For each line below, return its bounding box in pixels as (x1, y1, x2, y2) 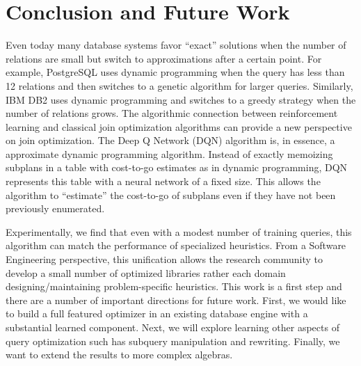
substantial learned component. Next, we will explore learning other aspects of (6, 320, 339, 334)
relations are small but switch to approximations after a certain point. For (6, 51, 322, 65)
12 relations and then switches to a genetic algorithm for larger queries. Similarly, (6, 78, 353, 93)
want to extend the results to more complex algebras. (6, 347, 233, 362)
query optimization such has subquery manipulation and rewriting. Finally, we (6, 333, 340, 348)
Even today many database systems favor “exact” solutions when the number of (6, 38, 346, 52)
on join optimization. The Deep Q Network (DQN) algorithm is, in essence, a (6, 133, 335, 148)
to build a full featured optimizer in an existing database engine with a (6, 306, 308, 321)
